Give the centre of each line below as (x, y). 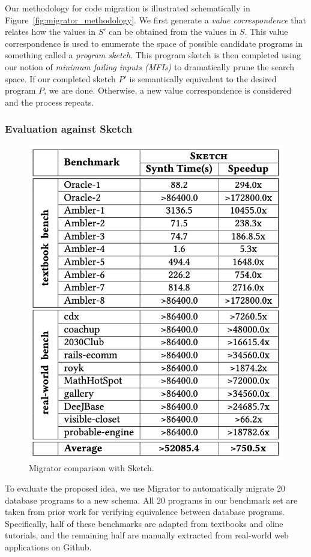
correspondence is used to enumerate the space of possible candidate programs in (154, 43)
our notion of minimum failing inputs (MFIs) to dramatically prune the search (150, 66)
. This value (266, 32)
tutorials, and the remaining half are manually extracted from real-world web (147, 535)
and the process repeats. (50, 102)
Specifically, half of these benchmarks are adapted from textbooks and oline (144, 523)
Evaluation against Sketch (69, 129)
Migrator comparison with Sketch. (92, 468)
